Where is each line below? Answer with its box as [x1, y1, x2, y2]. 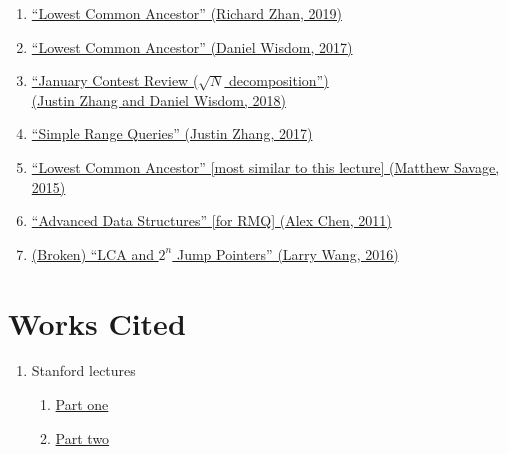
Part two [55, 427, 110, 448]
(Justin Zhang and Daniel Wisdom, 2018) [31, 89, 286, 110]
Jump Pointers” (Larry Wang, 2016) [176, 243, 399, 264]
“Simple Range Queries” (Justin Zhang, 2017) [31, 123, 313, 144]
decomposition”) [229, 70, 329, 91]
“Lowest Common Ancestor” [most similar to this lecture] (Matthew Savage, [31, 156, 500, 177]
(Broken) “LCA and [31, 243, 154, 264]
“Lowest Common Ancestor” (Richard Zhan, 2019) [31, 3, 342, 23]
